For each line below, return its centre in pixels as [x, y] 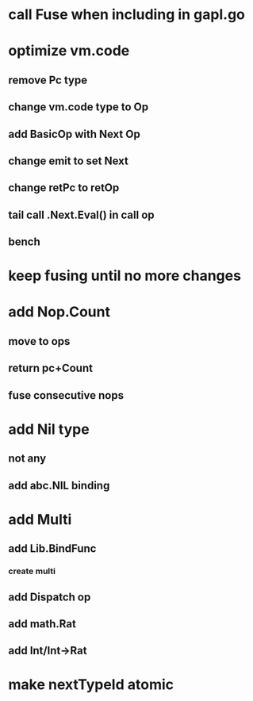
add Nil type [49, 429]
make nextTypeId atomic [91, 685]
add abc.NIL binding [59, 485]
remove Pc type [48, 80]
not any [27, 459]
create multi [32, 571]
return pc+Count [51, 368]
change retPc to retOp [64, 188]
